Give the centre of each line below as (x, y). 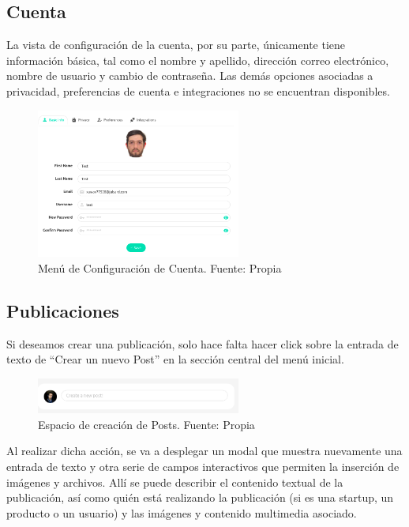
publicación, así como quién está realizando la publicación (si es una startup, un (200, 497)
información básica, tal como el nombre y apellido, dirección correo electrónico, (198, 60)
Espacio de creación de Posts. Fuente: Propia (146, 424)
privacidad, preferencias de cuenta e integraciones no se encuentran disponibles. (198, 90)
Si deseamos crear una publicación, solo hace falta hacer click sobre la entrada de (203, 343)
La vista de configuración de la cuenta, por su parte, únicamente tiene (176, 45)
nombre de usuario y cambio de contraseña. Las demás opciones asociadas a (190, 75)
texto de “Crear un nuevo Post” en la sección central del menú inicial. (175, 359)
